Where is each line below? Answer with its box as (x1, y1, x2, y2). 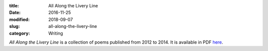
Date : (9, 10, 21, 16)
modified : (9, 16, 30, 22)
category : (9, 30, 30, 36)
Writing (48, 30, 63, 36)
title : (9, 3, 19, 8)
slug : (9, 24, 20, 29)
